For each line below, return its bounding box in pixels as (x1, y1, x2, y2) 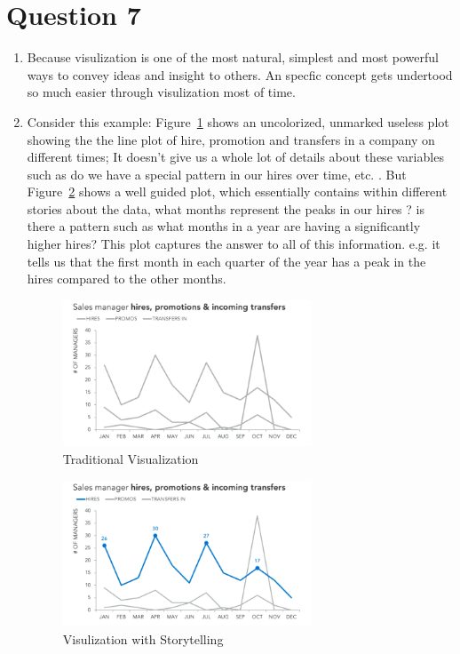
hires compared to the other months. (27, 269, 226, 288)
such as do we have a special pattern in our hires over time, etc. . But (27, 164, 407, 183)
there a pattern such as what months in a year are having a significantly (27, 217, 421, 235)
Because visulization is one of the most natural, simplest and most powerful (27, 48, 439, 67)
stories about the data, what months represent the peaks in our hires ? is (27, 199, 424, 218)
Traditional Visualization (62, 450, 199, 468)
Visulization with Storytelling (62, 629, 224, 648)
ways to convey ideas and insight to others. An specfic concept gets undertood (27, 65, 453, 84)
